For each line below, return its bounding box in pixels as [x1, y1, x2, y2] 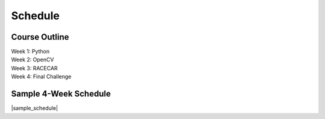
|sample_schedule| [11, 105, 58, 112]
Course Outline [11, 32, 69, 42]
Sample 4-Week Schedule [11, 89, 111, 99]
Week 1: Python [11, 48, 50, 55]
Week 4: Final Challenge [11, 73, 72, 81]
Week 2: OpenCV [11, 56, 54, 63]
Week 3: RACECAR [11, 64, 58, 72]
